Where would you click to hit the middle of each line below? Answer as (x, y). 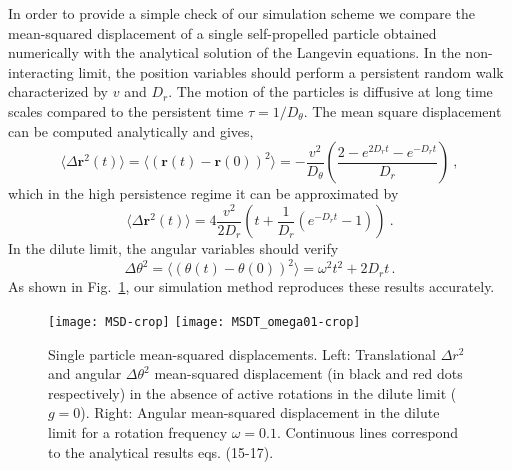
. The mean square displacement (402, 110)
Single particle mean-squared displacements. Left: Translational (242, 353)
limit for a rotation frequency (138, 432)
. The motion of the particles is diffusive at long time (330, 91)
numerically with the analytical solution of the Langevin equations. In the (234, 52)
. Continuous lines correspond (367, 432)
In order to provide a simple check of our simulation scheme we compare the (242, 13)
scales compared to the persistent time (126, 110)
